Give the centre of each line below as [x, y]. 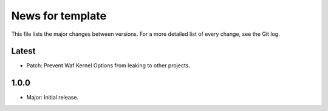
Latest [23, 51]
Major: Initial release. [53, 98]
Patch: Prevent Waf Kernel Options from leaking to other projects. [108, 66]
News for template [59, 16]
